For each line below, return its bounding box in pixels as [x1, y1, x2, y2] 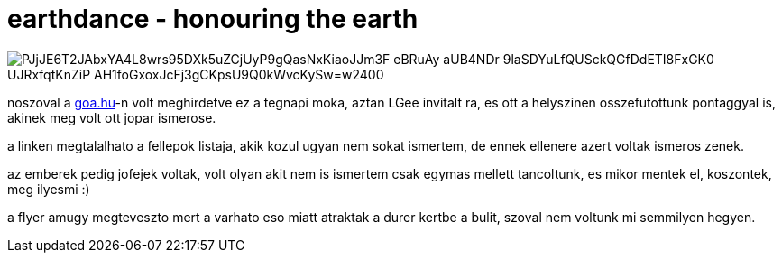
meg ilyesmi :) [7, 181, 90, 197]
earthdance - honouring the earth [7, 4, 419, 34]
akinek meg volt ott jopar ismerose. [7, 109, 216, 125]
